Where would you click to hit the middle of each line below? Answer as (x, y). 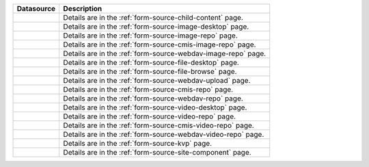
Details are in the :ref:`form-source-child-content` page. (153, 17)
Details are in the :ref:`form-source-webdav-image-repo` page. (165, 53)
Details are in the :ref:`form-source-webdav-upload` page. (157, 80)
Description (83, 9)
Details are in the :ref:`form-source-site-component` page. (158, 152)
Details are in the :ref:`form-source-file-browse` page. (150, 72)
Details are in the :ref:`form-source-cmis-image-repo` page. (160, 44)
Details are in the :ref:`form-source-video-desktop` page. (155, 107)
